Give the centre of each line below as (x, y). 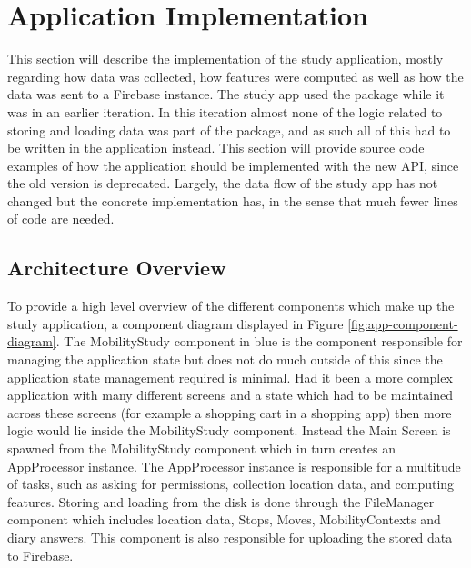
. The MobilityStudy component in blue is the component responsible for (259, 341)
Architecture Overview (117, 268)
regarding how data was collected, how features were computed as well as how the (235, 76)
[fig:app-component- (403, 323)
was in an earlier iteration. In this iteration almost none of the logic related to (225, 111)
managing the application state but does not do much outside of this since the (225, 359)
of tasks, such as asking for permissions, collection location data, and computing (231, 484)
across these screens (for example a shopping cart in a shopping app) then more (230, 412)
